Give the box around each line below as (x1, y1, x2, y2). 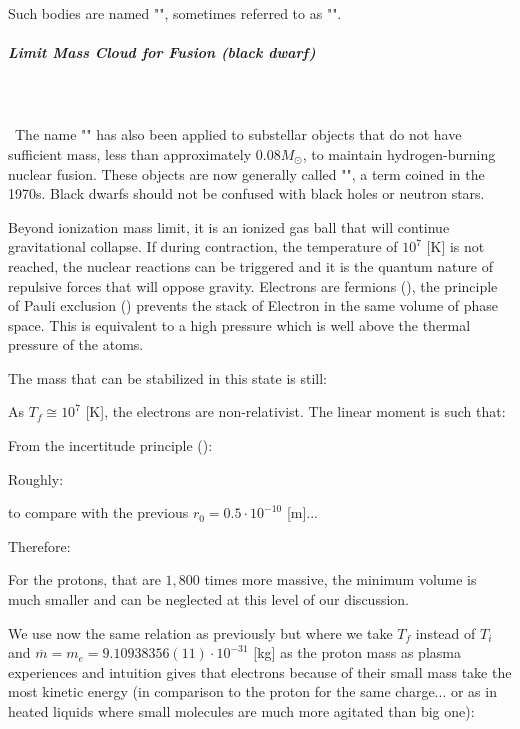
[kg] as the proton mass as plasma (253, 642, 461, 663)
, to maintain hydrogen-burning (302, 143, 496, 164)
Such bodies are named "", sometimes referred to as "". (8, 3, 342, 23)
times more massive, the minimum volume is (204, 569, 477, 590)
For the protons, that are (8, 569, 161, 590)
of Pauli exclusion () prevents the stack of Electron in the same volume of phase (8, 295, 499, 316)
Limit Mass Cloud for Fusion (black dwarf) (8, 42, 316, 63)
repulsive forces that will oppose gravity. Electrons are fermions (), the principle (8, 275, 498, 296)
